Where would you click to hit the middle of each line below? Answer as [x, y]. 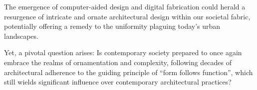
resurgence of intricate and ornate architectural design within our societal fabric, [127, 16]
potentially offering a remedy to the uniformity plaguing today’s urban [112, 26]
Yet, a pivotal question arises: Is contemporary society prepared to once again [123, 52]
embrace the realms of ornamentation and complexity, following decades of [118, 62]
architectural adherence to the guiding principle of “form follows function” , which [128, 72]
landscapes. [21, 36]
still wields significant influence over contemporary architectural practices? [118, 82]
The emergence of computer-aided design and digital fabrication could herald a [125, 6]
